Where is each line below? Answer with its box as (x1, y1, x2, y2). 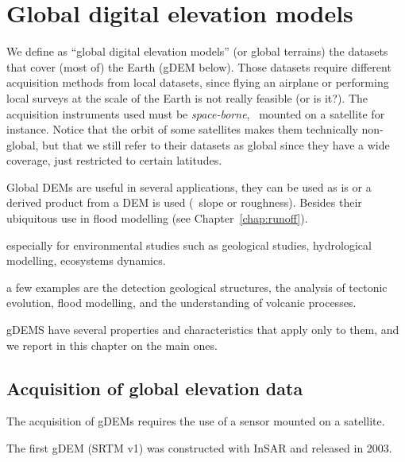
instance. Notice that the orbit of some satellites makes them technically (6, 121, 358, 138)
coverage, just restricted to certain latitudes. (6, 152, 222, 169)
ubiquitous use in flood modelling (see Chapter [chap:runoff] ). (6, 210, 308, 227)
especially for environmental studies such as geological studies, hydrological (6, 236, 372, 253)
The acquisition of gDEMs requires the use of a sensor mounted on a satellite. (6, 413, 385, 429)
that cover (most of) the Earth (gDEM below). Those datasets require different (6, 58, 391, 75)
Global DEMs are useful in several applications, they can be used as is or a (6, 178, 372, 195)
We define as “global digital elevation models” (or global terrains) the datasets (6, 43, 388, 60)
